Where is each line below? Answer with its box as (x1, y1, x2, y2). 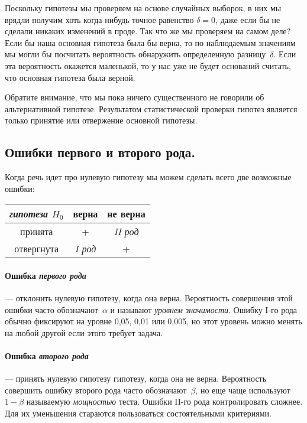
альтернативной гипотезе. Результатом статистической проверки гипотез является (5, 102, 298, 115)
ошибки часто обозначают (5, 303, 98, 315)
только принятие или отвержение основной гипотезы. (5, 114, 198, 126)
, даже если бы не (215, 13, 280, 25)
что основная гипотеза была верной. (5, 71, 135, 83)
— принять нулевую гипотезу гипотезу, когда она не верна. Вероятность (5, 372, 267, 385)
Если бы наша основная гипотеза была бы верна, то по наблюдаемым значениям (5, 36, 296, 48)
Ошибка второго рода (5, 350, 89, 362)
